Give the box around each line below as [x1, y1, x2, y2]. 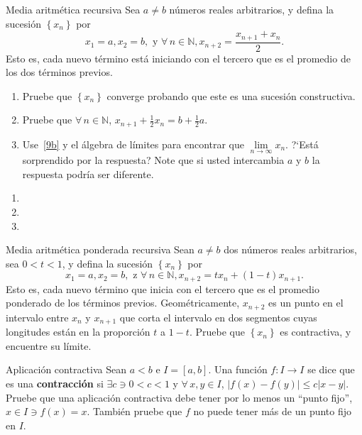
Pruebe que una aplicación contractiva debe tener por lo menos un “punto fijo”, [6, 390, 353, 404]
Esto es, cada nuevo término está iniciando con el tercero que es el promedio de [6, 50, 351, 65]
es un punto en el [268, 295, 344, 310]
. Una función [208, 362, 268, 377]
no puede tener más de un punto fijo [193, 404, 352, 419]
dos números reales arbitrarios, [224, 242, 357, 257]
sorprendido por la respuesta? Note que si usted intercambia [22, 153, 285, 167]
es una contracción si [6, 376, 104, 391]
